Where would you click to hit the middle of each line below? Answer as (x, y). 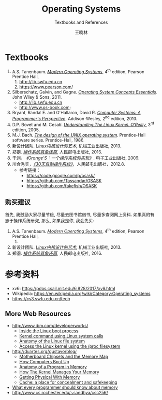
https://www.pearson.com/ (46, 87)
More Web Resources (38, 314)
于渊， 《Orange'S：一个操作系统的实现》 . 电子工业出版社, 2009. (76, 158)
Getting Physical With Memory (50, 377)
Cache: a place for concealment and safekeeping (68, 382)
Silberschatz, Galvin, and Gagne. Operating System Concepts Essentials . (85, 92)
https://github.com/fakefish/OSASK (62, 185)
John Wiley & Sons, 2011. (37, 97)
